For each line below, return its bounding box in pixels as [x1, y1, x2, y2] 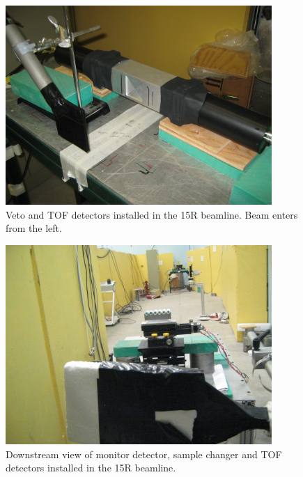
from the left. [6, 221, 62, 235]
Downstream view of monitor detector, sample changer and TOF [6, 446, 282, 461]
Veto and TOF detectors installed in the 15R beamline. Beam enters [6, 207, 298, 221]
